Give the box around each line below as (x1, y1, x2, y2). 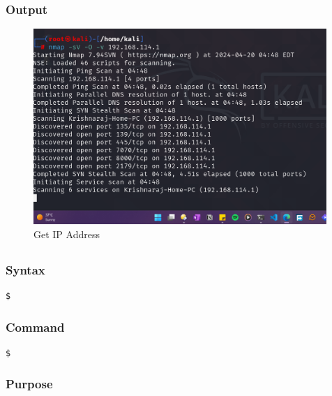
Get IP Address (33, 226, 100, 241)
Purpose (6, 375, 53, 393)
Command (6, 318, 65, 335)
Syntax (6, 261, 45, 278)
